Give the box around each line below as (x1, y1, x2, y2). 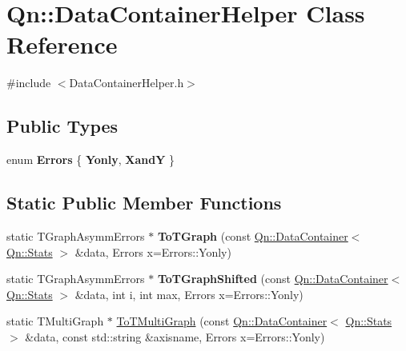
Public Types (6, 114, 119, 138)
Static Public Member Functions (6, 190, 282, 215)
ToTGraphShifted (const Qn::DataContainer (157, 270, 388, 287)
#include (6, 74, 51, 91)
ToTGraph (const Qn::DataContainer (157, 227, 348, 244)
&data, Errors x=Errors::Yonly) (74, 243, 231, 260)
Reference (6, 28, 118, 61)
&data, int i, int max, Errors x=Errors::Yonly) (74, 285, 303, 302)
